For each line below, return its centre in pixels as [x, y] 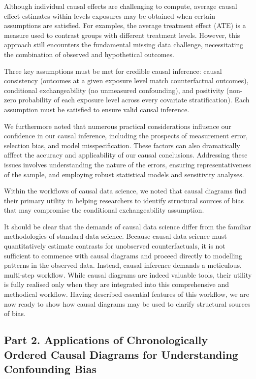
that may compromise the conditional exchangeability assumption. [104, 210]
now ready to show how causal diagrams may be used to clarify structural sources [127, 303]
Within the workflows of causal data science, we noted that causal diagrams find [125, 191]
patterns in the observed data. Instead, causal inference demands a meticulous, [123, 265]
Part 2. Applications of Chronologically [106, 340]
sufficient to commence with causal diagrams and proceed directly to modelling [123, 255]
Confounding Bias [50, 368]
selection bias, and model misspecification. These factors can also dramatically [122, 145]
